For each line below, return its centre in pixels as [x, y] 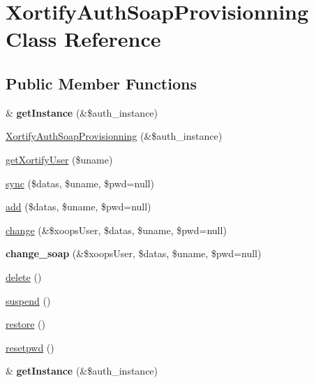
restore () [25, 324]
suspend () [28, 300]
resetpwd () [30, 347]
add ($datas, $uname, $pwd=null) [78, 207]
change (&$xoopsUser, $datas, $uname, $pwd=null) [116, 230]
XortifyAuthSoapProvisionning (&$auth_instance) [114, 136]
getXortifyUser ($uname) [59, 159]
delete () [24, 276]
